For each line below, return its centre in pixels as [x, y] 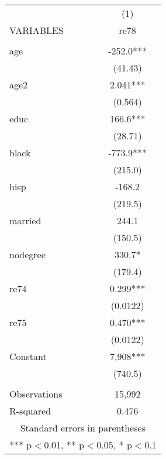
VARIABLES [37, 30]
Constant [28, 356]
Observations [36, 394]
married [25, 220]
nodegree [27, 254]
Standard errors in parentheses [83, 428]
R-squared [30, 411]
